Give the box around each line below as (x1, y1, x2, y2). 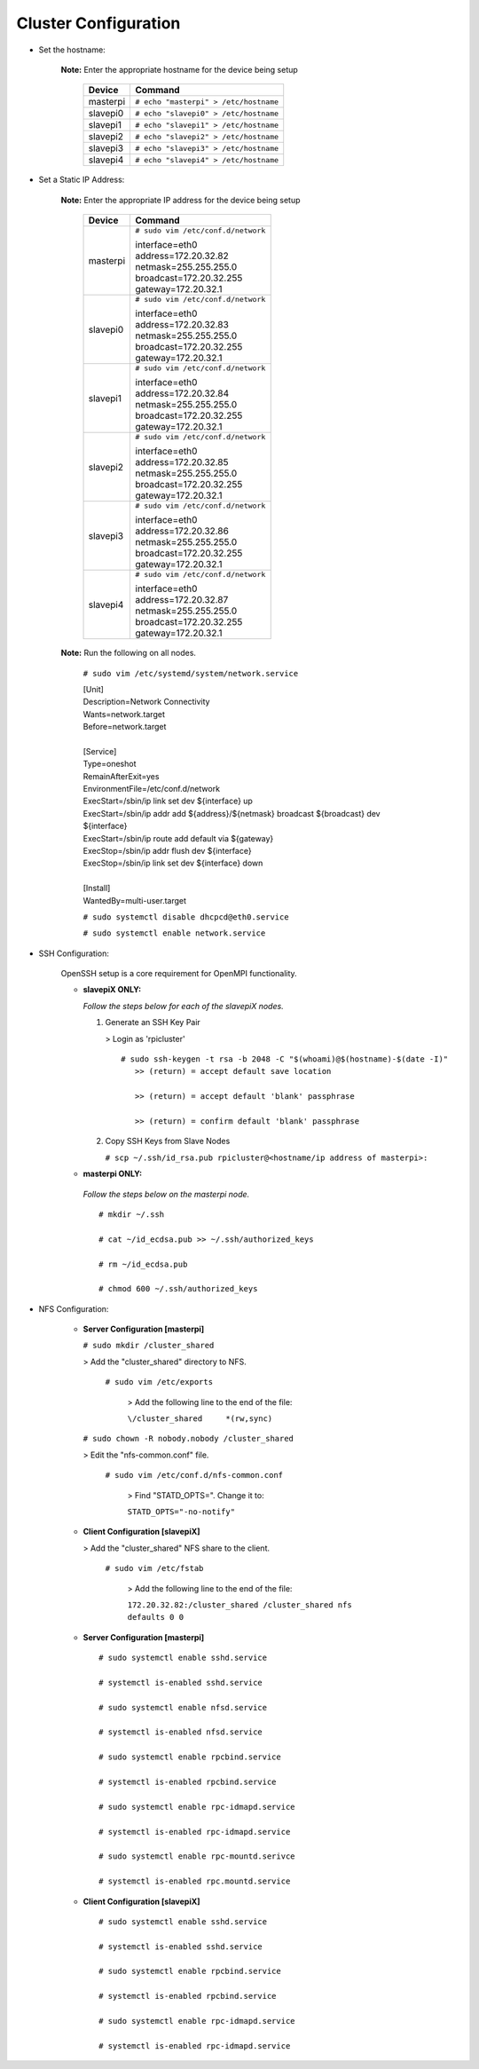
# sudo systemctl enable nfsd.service (98, 1702, 268, 1712)
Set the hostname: (38, 44, 106, 55)
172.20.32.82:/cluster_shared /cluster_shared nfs (127, 1599, 352, 1610)
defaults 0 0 (127, 1612, 185, 1623)
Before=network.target (82, 722, 167, 732)
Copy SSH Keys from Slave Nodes (105, 1136, 231, 1147)
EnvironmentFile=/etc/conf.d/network (82, 784, 221, 794)
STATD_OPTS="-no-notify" (127, 1506, 235, 1517)
